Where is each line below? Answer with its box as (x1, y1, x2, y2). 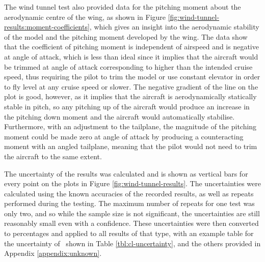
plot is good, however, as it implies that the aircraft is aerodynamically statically (4, 91, 257, 102)
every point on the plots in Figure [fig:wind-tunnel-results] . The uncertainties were (4, 178, 261, 189)
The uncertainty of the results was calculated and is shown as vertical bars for (4, 168, 248, 179)
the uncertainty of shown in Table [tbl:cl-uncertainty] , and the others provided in (4, 238, 261, 248)
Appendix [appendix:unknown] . (4, 248, 102, 258)
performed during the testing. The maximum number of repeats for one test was (4, 198, 255, 209)
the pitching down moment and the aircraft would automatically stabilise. (4, 111, 235, 122)
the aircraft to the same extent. (4, 151, 102, 161)
